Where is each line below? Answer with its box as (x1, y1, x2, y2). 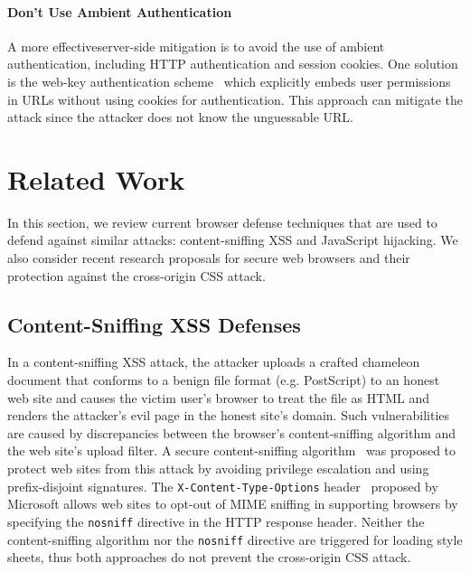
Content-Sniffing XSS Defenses (7, 310, 301, 338)
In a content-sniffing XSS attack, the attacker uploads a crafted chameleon (7, 352, 420, 371)
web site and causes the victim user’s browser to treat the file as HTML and (7, 388, 430, 407)
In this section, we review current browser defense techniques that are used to (7, 212, 437, 231)
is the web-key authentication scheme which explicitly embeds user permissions (7, 71, 451, 90)
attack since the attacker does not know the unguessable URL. (7, 108, 353, 127)
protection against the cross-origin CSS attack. (7, 266, 266, 285)
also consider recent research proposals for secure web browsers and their (7, 248, 410, 267)
